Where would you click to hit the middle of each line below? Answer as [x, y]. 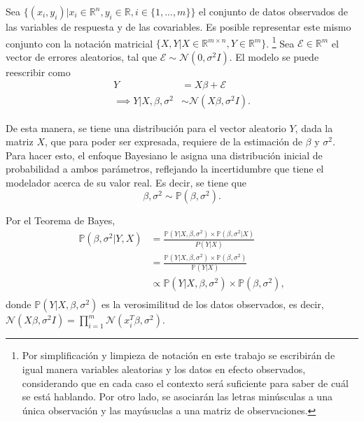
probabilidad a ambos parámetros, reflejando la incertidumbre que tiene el [165, 169]
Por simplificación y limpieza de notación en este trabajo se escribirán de [178, 355]
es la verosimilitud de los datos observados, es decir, [213, 304]
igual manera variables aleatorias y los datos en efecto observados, [164, 369]
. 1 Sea [280, 42]
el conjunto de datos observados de [274, 11]
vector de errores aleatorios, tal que [82, 56]
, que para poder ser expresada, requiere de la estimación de [173, 141]
